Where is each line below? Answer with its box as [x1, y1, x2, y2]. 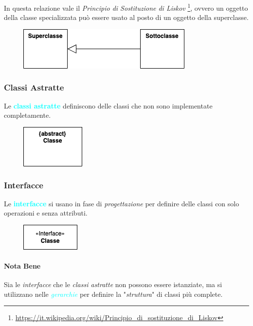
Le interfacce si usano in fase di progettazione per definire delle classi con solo [4, 198, 239, 208]
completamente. [4, 110, 51, 120]
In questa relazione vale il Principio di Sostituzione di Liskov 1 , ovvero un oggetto [4, 1, 248, 13]
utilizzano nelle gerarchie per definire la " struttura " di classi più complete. [4, 289, 223, 299]
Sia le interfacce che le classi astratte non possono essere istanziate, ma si [4, 279, 222, 290]
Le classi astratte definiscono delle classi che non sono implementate [4, 100, 213, 110]
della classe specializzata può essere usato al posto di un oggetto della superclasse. [4, 12, 249, 22]
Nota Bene [4, 261, 41, 271]
